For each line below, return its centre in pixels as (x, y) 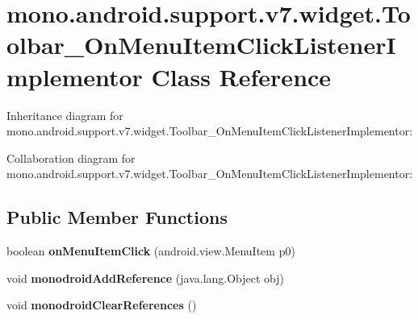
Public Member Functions (117, 217)
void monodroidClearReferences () (102, 305)
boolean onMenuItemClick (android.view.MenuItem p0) (151, 251)
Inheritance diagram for (65, 115)
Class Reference (241, 76)
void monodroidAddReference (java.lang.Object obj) (146, 278)
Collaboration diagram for (71, 157)
